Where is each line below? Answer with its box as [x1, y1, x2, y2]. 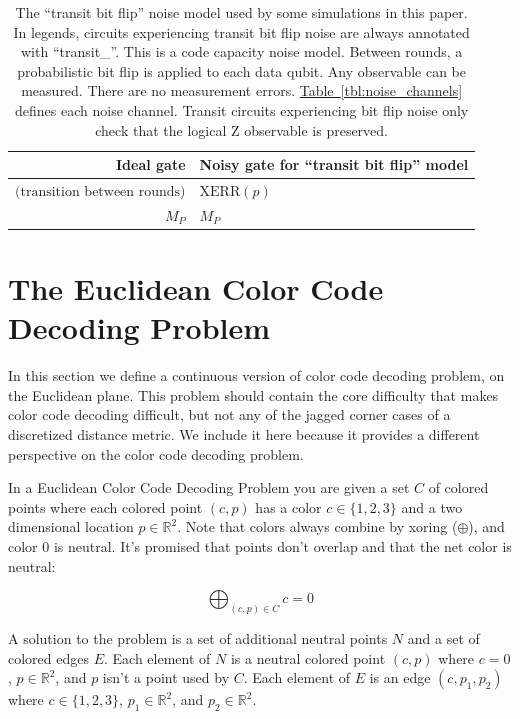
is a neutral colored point [230, 647, 386, 668]
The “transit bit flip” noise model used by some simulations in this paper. [15, 2, 468, 22]
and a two [401, 496, 463, 517]
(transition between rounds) [15, 185, 186, 199]
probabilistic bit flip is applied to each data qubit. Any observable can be [17, 60, 467, 81]
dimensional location [8, 516, 134, 537]
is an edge [369, 667, 431, 688]
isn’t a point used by [102, 667, 230, 688]
